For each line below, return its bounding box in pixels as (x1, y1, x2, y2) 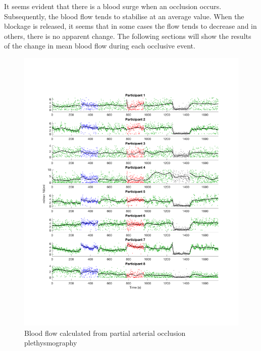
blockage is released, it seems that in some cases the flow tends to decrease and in (4, 21, 257, 31)
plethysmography (24, 337, 77, 348)
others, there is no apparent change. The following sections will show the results (4, 30, 251, 41)
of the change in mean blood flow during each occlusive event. (4, 40, 195, 51)
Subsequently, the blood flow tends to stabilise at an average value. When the (4, 11, 244, 21)
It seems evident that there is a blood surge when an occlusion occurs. (4, 1, 222, 11)
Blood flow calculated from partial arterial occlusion (24, 327, 186, 338)
